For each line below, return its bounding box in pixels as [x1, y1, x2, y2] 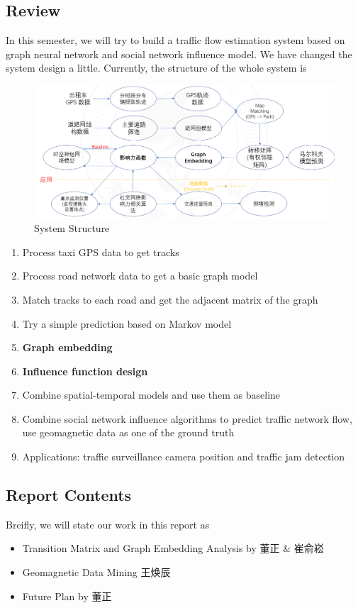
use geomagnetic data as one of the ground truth [22, 425, 235, 440]
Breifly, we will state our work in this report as [6, 516, 210, 531]
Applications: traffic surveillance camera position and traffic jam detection [22, 449, 345, 464]
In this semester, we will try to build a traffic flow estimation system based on [6, 33, 345, 48]
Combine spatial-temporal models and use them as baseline [22, 387, 281, 402]
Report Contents [6, 484, 132, 506]
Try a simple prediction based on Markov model [22, 316, 232, 331]
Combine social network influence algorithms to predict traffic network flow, [22, 411, 352, 426]
